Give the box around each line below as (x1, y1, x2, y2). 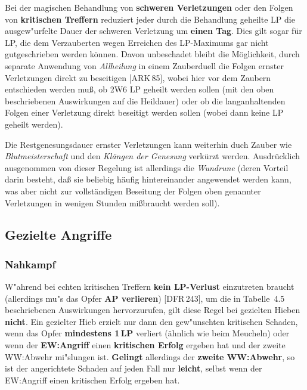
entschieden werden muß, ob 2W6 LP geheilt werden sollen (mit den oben (5, 83, 274, 95)
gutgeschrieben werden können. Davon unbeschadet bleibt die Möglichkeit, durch (5, 48, 300, 60)
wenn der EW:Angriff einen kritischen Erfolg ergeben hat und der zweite (5, 339, 286, 351)
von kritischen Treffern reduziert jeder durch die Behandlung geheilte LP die (5, 13, 295, 25)
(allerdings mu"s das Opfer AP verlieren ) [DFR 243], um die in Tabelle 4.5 (5, 292, 285, 304)
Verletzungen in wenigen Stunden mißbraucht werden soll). (5, 196, 220, 209)
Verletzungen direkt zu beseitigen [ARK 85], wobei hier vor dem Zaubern (5, 71, 271, 83)
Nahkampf (5, 256, 56, 271)
